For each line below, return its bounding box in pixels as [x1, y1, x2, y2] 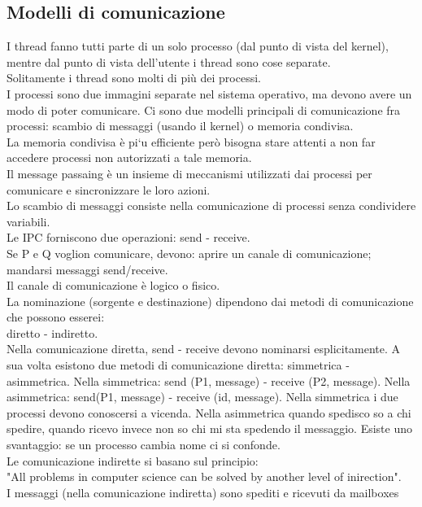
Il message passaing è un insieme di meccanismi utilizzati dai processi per [7, 164, 372, 181]
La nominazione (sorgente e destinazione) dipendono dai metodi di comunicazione [7, 292, 414, 309]
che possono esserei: [7, 308, 105, 326]
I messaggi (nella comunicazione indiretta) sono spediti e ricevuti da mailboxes [7, 483, 399, 500]
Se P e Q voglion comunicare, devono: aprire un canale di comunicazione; [7, 244, 372, 261]
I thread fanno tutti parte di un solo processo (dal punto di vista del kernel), [7, 37, 389, 55]
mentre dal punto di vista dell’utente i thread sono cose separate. [7, 53, 331, 70]
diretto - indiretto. [7, 324, 98, 341]
